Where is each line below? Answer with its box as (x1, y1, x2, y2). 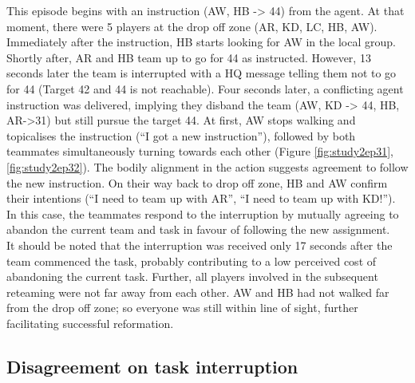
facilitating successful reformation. (6, 314, 174, 331)
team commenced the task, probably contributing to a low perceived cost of (6, 252, 377, 269)
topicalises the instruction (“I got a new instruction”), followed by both (6, 127, 356, 144)
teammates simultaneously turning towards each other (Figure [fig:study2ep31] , (6, 143, 393, 160)
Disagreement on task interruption (6, 353, 298, 378)
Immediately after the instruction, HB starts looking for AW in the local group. (6, 34, 396, 50)
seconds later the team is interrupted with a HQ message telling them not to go (6, 65, 397, 81)
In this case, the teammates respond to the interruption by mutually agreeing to (6, 205, 399, 222)
